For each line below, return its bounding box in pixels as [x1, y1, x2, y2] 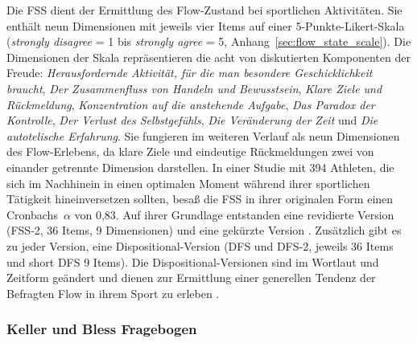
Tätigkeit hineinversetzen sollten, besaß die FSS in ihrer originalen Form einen [6, 190, 394, 207]
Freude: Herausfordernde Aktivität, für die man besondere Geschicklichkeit [6, 64, 373, 81]
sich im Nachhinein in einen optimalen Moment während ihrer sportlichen [6, 174, 370, 191]
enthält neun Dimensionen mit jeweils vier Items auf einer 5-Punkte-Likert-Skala [6, 17, 405, 34]
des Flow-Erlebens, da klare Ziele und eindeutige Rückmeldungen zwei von [6, 143, 374, 160]
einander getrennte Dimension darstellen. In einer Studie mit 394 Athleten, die [6, 158, 394, 175]
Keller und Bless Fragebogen [6, 319, 197, 339]
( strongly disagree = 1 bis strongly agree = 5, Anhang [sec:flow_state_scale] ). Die [6, 33, 411, 50]
